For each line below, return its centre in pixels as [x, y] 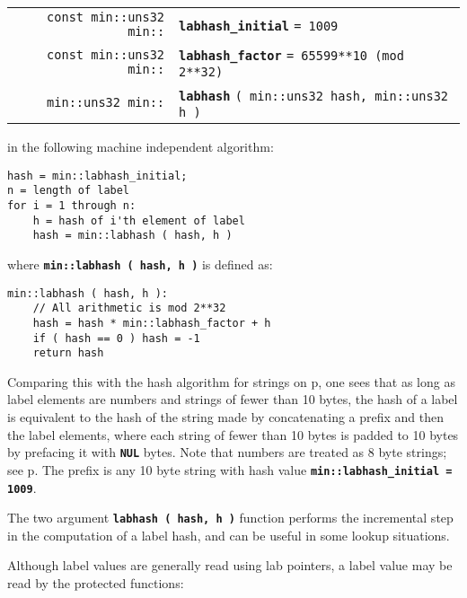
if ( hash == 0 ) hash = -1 [116, 338]
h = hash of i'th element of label [139, 220]
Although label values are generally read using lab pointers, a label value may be [230, 565]
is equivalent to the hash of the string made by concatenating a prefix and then [226, 417]
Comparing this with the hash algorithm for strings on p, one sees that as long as [231, 381]
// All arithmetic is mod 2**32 [129, 308]
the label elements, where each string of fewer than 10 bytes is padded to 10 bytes [233, 434]
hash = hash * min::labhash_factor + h [152, 323]
